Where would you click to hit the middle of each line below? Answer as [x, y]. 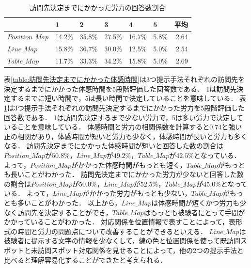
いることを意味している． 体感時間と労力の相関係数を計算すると [107, 127]
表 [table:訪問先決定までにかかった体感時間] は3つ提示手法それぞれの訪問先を [125, 79]
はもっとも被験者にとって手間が [194, 212]
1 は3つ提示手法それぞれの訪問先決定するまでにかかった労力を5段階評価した [124, 108]
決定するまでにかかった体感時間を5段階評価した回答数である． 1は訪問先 [120, 88]
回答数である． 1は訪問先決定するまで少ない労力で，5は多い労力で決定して [124, 117]
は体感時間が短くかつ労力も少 [199, 202]
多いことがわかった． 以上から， [69, 202]
